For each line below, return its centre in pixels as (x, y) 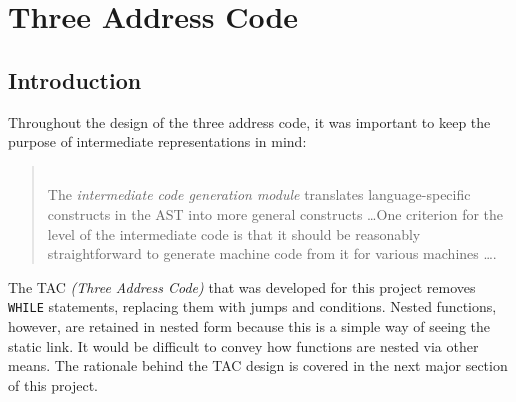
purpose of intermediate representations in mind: (157, 141)
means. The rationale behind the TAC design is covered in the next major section (258, 365)
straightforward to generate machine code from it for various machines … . (272, 253)
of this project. (53, 384)
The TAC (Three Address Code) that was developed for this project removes (242, 286)
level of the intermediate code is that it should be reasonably (234, 233)
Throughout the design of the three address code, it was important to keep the (249, 121)
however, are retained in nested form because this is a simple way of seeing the (249, 325)
